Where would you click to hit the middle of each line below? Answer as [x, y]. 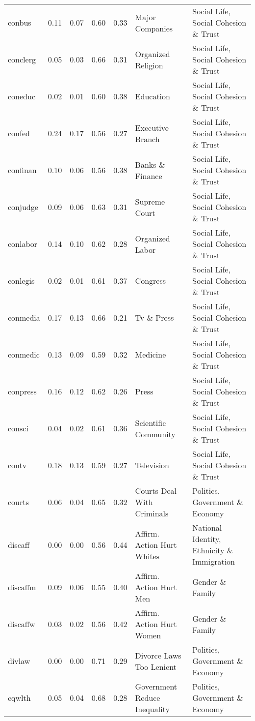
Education [153, 96]
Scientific [151, 422]
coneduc [22, 96]
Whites [147, 556]
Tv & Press [154, 317]
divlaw [19, 661]
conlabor [23, 244]
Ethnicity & [213, 550]
